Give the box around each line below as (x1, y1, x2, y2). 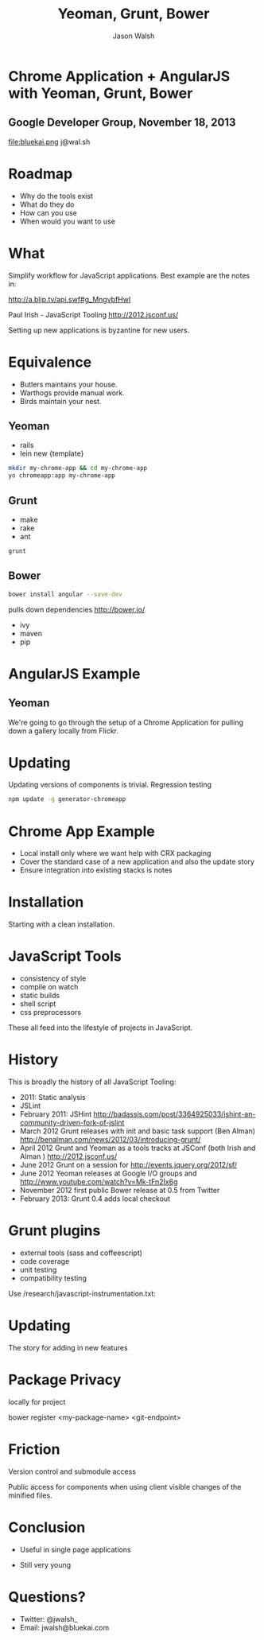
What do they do (19, 200, 75, 209)
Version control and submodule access (8, 1467, 137, 1476)
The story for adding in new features (8, 1343, 129, 1352)
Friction (8, 1440, 60, 1459)
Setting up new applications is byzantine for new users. (8, 325, 190, 335)
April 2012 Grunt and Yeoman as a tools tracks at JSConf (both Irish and (19, 1143, 256, 1153)
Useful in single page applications (19, 1545, 131, 1554)
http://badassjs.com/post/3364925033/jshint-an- (93, 1110, 256, 1119)
